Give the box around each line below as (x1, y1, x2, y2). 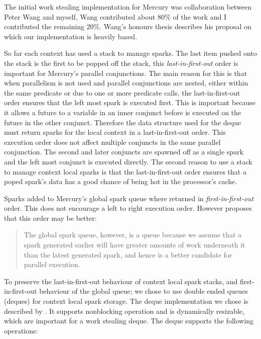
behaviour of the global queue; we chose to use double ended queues (39, 286, 248, 296)
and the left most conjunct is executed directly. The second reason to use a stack (4, 156, 252, 166)
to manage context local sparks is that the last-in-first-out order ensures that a (4, 166, 246, 177)
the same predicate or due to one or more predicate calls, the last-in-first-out (4, 87, 240, 98)
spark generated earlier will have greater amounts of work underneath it (24, 239, 245, 250)
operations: (4, 325, 38, 335)
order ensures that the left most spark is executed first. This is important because (4, 97, 256, 108)
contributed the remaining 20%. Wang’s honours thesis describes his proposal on (4, 21, 251, 32)
